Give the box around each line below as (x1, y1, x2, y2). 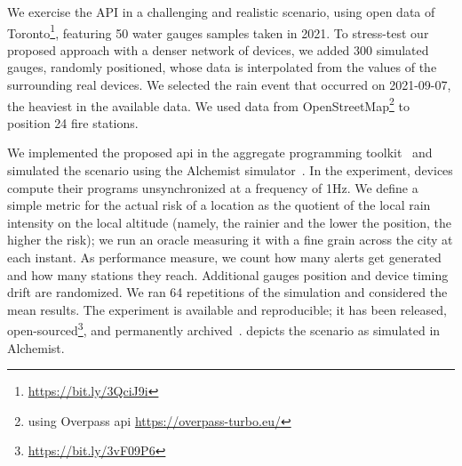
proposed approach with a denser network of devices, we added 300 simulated (7, 40, 429, 59)
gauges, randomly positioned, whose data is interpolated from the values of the (7, 58, 437, 76)
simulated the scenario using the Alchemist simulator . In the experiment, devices (7, 161, 453, 180)
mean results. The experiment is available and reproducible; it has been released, (7, 300, 447, 318)
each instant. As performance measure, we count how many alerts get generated (7, 248, 442, 267)
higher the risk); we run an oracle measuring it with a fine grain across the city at (7, 230, 453, 249)
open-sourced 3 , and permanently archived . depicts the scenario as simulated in (7, 318, 441, 340)
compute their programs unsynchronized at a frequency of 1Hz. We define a (7, 178, 418, 197)
